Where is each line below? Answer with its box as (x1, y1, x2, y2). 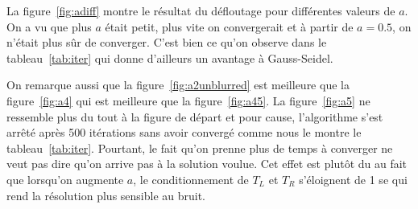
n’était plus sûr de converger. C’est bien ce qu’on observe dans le (6, 34, 327, 51)
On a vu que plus (6, 18, 92, 35)
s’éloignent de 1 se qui (299, 170, 408, 187)
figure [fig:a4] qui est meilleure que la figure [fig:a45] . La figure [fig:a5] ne (6, 92, 370, 109)
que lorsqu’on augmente (6, 170, 124, 187)
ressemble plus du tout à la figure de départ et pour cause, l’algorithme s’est (6, 108, 383, 125)
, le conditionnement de (133, 170, 249, 187)
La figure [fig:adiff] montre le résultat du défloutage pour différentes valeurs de (6, 2, 395, 18)
